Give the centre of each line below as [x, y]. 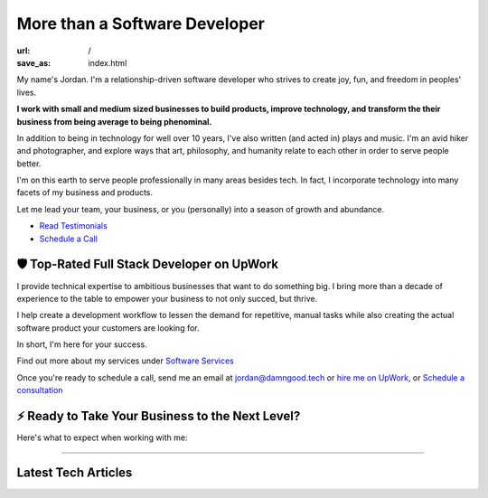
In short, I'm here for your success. [82, 344]
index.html [108, 62]
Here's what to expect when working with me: [102, 437]
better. [29, 164]
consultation [40, 390]
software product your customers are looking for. [108, 328]
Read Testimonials [73, 226]
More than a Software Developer [141, 23]
